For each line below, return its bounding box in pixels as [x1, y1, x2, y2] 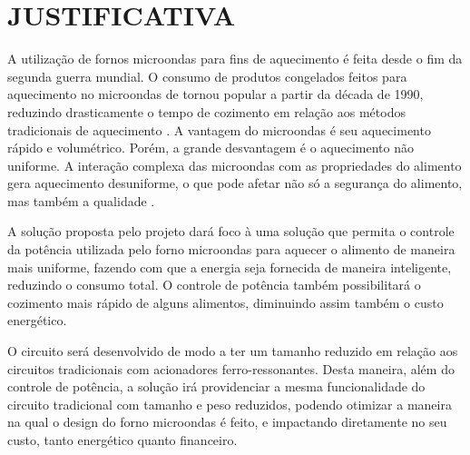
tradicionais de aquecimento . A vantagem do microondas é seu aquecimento [7, 120, 431, 139]
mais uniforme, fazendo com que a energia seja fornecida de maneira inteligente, [7, 257, 452, 276]
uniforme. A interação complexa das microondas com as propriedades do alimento [7, 155, 462, 174]
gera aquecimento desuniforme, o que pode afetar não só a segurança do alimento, [7, 173, 463, 193]
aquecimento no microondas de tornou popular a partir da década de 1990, [7, 84, 424, 104]
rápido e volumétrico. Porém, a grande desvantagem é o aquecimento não [7, 138, 414, 157]
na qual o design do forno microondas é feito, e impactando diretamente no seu [7, 412, 447, 431]
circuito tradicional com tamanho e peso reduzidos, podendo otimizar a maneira [7, 394, 452, 413]
